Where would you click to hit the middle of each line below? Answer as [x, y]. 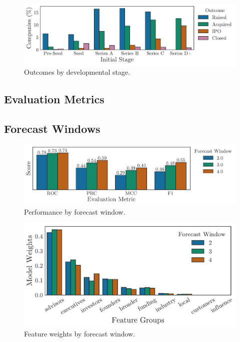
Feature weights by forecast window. [80, 334]
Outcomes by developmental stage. [77, 72]
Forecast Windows [52, 129]
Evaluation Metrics [54, 99]
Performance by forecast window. [75, 211]
